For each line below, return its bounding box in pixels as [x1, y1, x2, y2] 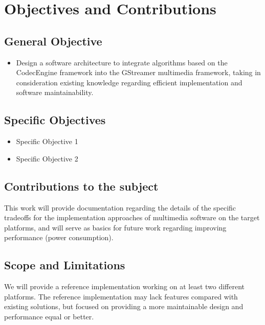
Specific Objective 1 [16, 136, 78, 147]
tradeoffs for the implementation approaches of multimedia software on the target [4, 212, 260, 223]
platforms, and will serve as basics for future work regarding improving [4, 222, 227, 233]
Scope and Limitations [4, 257, 125, 273]
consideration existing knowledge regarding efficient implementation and [16, 77, 242, 87]
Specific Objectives [4, 112, 106, 128]
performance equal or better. [4, 311, 94, 321]
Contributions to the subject [4, 178, 159, 194]
